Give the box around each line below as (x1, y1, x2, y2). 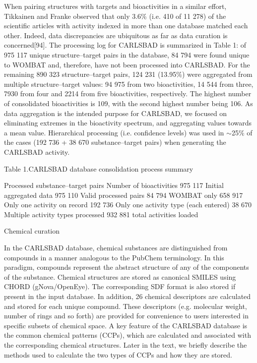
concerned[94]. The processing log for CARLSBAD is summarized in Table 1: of (4, 40, 247, 50)
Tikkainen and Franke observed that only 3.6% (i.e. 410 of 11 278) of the (4, 10, 226, 21)
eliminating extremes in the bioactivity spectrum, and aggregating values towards (4, 118, 252, 128)
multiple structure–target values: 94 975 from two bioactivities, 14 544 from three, (4, 78, 254, 89)
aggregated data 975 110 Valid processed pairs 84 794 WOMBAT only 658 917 (4, 189, 243, 200)
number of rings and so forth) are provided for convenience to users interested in (4, 310, 249, 321)
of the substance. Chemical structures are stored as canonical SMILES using (4, 271, 236, 282)
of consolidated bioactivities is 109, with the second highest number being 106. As (4, 98, 253, 108)
